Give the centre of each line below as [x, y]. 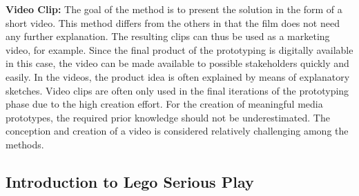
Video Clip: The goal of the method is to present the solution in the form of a [174, 9]
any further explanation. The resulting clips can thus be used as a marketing [168, 36]
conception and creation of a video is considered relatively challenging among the [177, 131]
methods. [25, 144]
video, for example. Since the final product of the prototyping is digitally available [179, 49]
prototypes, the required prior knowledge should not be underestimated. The [168, 117]
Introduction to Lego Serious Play [130, 181]
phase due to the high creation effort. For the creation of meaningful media [164, 104]
